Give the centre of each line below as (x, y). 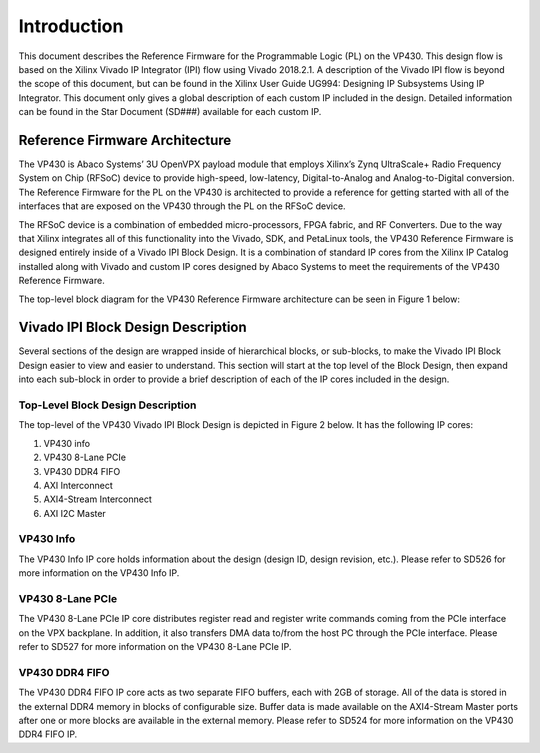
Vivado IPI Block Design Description (132, 327)
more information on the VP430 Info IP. (99, 573)
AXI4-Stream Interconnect (97, 499)
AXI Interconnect (78, 485)
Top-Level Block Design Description (107, 405)
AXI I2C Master (75, 513)
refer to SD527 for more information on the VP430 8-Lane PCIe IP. (155, 647)
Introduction (71, 26)
